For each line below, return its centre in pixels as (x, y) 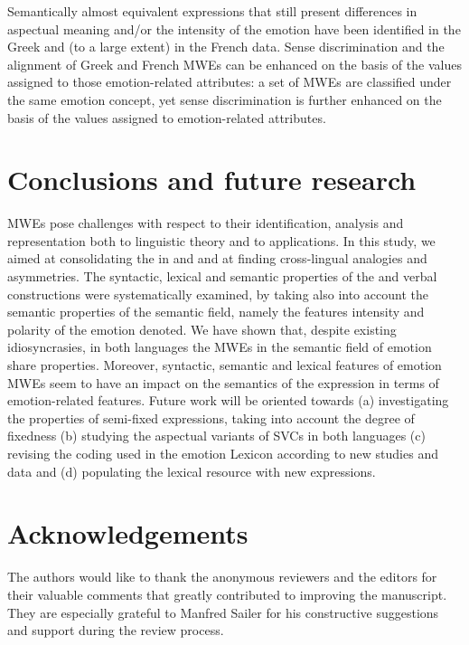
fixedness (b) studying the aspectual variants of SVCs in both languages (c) (216, 436)
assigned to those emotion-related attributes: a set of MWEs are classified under (230, 82)
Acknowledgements (128, 533)
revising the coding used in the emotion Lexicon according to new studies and (223, 453)
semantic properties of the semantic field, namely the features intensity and (216, 312)
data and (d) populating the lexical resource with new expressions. (192, 471)
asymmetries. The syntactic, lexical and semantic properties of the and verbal (222, 276)
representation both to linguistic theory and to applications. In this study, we (221, 240)
